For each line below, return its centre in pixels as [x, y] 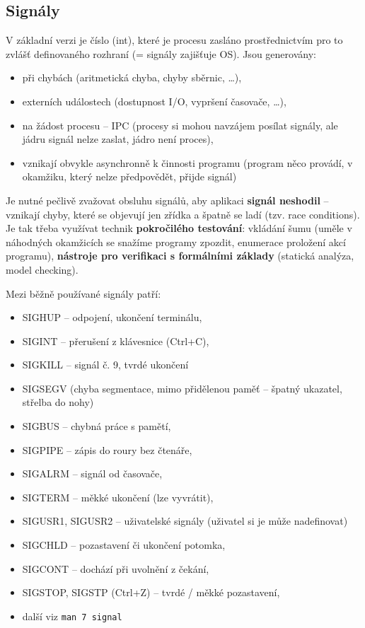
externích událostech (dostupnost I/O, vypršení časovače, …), [154, 101]
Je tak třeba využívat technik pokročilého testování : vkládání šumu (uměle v [179, 228]
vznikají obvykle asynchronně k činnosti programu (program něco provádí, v [187, 162]
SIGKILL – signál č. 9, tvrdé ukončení [105, 365]
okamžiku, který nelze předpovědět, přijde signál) [129, 176]
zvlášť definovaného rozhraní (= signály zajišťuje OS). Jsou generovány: [161, 53]
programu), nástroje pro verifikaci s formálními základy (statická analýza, [180, 256]
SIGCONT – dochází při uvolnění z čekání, [116, 568]
